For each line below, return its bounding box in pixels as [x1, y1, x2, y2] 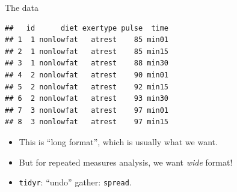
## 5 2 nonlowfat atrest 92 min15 [5, 82, 169, 91]
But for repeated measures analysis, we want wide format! [19, 155, 233, 168]
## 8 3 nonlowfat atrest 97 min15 [5, 118, 169, 127]
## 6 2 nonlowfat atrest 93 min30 [5, 94, 169, 103]
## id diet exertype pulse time [5, 23, 169, 32]
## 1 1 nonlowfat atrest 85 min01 [5, 35, 169, 44]
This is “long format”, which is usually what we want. [19, 135, 218, 148]
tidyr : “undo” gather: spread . [19, 176, 132, 188]
